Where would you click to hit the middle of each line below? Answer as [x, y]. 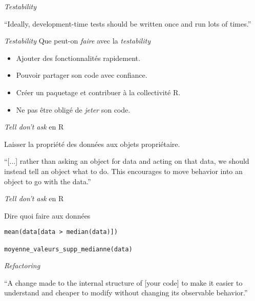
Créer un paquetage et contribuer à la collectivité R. [98, 92]
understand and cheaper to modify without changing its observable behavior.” [126, 293]
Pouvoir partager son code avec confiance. [82, 75]
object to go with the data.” [48, 181]
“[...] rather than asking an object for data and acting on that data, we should [127, 161]
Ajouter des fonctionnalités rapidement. [78, 58]
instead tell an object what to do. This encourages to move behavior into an [123, 171]
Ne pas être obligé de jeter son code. [73, 109]
